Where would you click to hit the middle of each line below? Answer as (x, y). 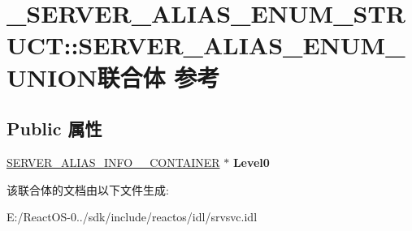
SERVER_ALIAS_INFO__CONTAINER (113, 162)
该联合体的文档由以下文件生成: (88, 189)
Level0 (251, 162)
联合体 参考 (158, 77)
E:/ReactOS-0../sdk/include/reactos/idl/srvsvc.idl (132, 217)
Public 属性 (54, 128)
